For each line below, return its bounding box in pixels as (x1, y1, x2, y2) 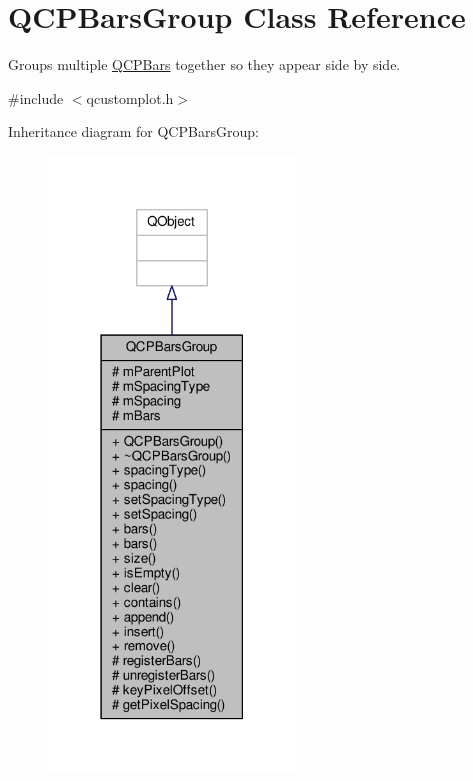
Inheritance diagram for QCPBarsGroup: (8, 121, 259, 142)
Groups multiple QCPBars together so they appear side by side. (8, 54, 401, 75)
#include (8, 87, 64, 108)
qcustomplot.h (86, 87, 174, 108)
